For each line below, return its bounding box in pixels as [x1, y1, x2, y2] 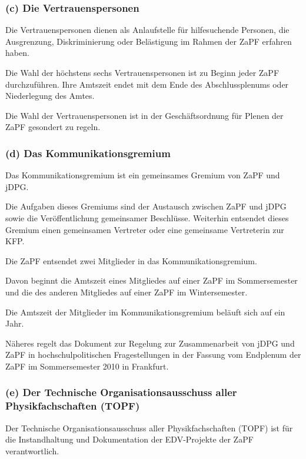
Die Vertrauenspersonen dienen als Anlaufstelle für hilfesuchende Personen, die [5, 24, 290, 36]
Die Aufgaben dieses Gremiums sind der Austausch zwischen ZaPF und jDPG [5, 200, 287, 212]
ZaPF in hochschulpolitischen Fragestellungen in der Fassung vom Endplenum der [5, 348, 301, 361]
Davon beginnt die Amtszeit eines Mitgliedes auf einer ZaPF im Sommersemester [5, 274, 298, 287]
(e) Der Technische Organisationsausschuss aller [5, 385, 237, 400]
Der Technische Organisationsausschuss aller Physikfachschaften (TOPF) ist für [5, 421, 293, 434]
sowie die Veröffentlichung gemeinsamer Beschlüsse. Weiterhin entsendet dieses [5, 211, 289, 224]
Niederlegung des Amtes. [5, 89, 95, 102]
